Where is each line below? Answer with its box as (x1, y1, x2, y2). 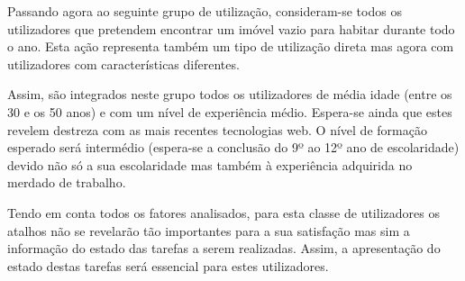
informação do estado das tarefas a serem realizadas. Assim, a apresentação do (7, 239, 441, 258)
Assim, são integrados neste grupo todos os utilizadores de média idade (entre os (7, 85, 452, 104)
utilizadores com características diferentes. (7, 54, 240, 73)
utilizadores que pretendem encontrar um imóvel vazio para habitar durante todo (7, 19, 455, 38)
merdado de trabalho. (7, 173, 126, 192)
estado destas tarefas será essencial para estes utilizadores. (7, 256, 329, 275)
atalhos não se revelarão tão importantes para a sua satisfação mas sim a (7, 221, 410, 240)
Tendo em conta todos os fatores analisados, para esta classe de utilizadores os (7, 203, 440, 222)
